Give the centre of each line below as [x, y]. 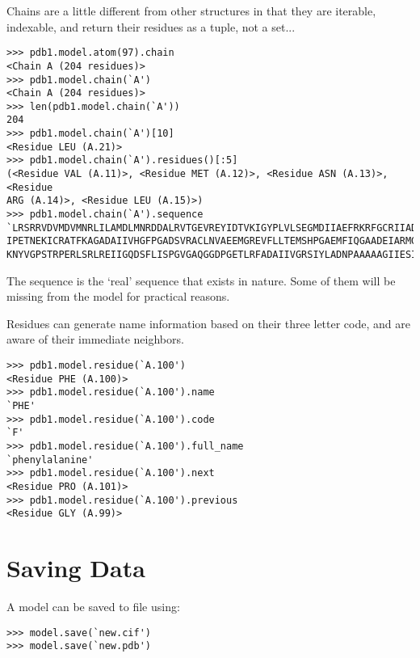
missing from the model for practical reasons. [118, 296]
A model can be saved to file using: [93, 607]
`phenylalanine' [50, 460]
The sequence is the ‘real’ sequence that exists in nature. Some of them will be [201, 280]
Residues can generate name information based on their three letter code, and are [208, 323]
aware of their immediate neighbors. [95, 339]
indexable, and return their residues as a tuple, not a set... [151, 26]
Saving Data [76, 568]
